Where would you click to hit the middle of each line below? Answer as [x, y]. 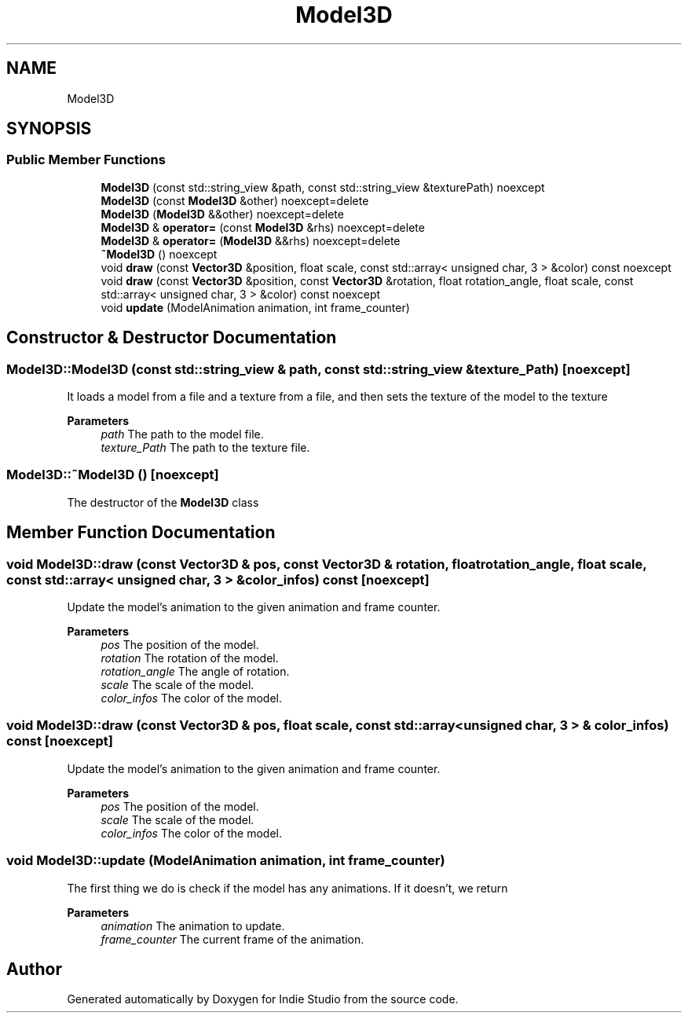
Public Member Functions [86, 160]
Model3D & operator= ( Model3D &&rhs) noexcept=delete [251, 240]
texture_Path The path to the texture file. [205, 448]
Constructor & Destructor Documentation [172, 338]
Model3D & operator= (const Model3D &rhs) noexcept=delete [263, 227]
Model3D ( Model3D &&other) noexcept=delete [222, 214]
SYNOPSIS [49, 129]
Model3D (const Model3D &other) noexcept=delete [235, 200]
